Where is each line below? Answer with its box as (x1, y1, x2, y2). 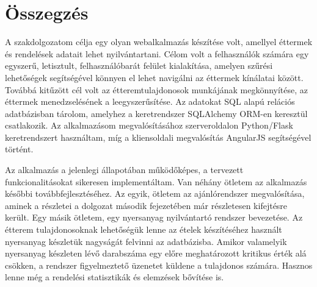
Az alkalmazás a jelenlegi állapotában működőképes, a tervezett (5, 163, 244, 176)
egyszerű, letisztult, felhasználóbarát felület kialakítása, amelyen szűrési (5, 59, 273, 72)
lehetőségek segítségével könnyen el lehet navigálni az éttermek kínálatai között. (5, 71, 304, 83)
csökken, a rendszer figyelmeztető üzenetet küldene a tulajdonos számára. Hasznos (5, 258, 313, 271)
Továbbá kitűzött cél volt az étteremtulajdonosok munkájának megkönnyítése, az (5, 83, 308, 96)
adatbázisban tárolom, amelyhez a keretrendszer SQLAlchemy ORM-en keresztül (5, 107, 308, 119)
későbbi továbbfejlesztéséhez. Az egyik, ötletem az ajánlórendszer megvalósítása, (5, 187, 305, 200)
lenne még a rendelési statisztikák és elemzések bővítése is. (5, 271, 224, 283)
